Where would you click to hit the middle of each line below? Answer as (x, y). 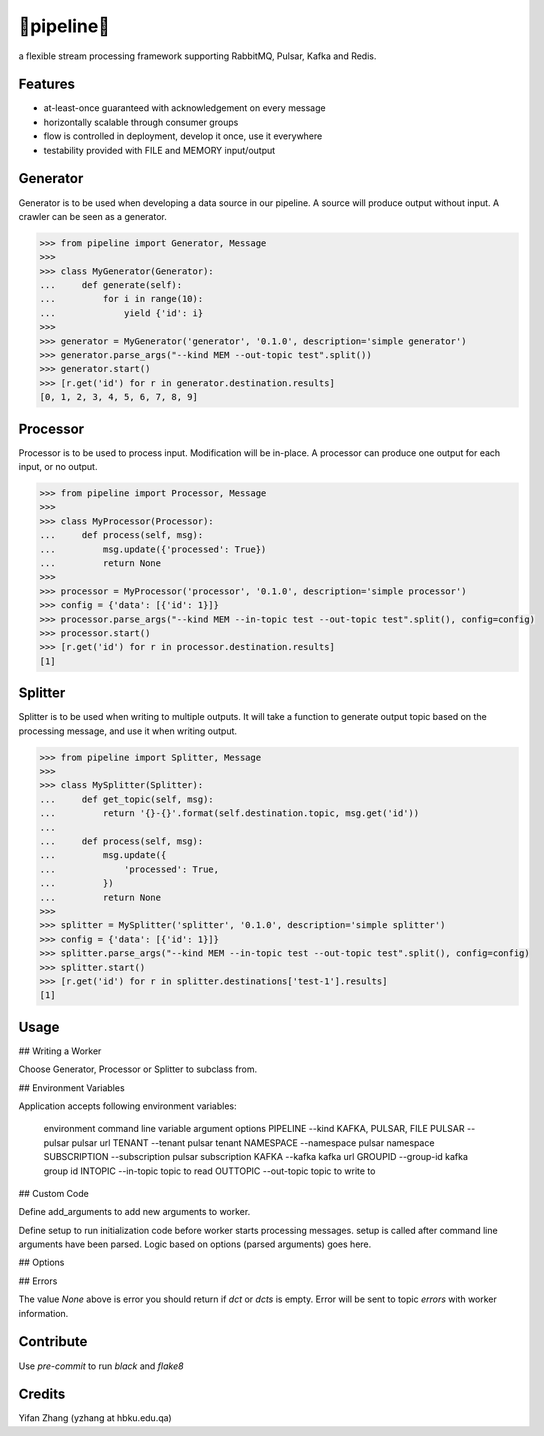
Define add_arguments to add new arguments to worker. (134, 1212)
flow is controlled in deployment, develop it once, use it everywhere (183, 136)
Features (46, 84)
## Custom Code (53, 1193)
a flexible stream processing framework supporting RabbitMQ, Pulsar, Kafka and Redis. (197, 56)
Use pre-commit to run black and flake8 (101, 1366)
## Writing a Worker (60, 1051)
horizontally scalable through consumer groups (141, 122)
